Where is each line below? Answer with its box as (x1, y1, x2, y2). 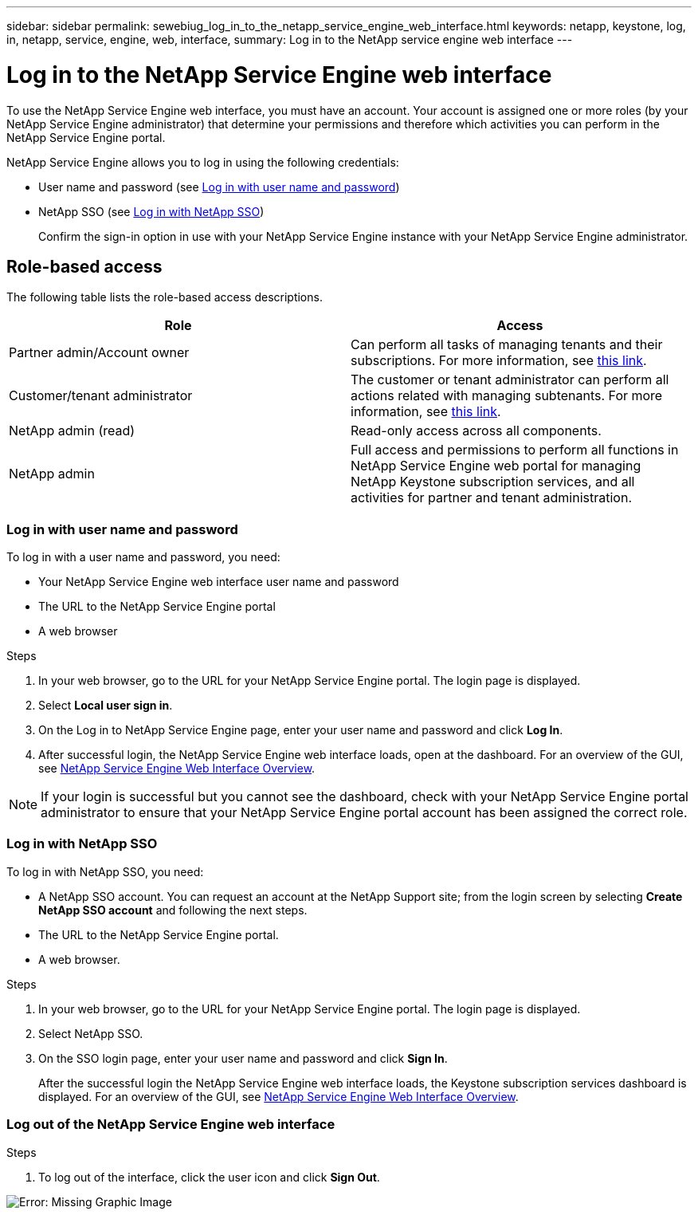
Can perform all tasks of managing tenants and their (351, 336, 663, 353)
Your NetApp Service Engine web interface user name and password (38, 575, 399, 589)
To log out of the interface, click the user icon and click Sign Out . (38, 1170, 380, 1184)
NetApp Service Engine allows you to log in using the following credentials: (6, 155, 399, 169)
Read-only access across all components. (351, 423, 602, 439)
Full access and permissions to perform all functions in (351, 442, 679, 458)
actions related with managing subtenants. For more (351, 387, 663, 404)
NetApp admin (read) (9, 423, 135, 439)
